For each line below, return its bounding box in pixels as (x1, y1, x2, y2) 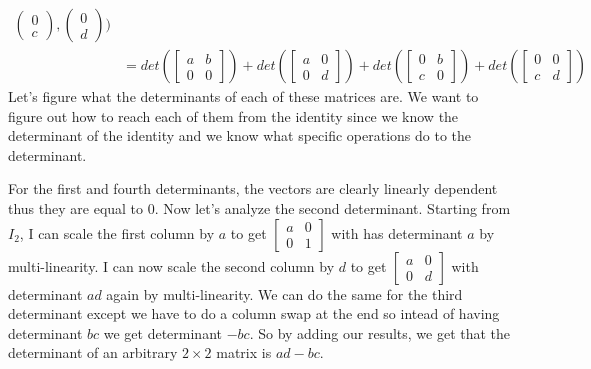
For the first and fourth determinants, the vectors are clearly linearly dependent (8, 178, 498, 199)
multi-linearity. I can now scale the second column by (8, 255, 335, 276)
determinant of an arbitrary (8, 342, 178, 363)
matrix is (216, 342, 272, 363)
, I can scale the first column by (19, 222, 215, 243)
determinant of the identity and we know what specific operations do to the (8, 125, 472, 146)
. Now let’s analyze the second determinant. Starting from (154, 198, 511, 219)
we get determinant (103, 322, 222, 343)
